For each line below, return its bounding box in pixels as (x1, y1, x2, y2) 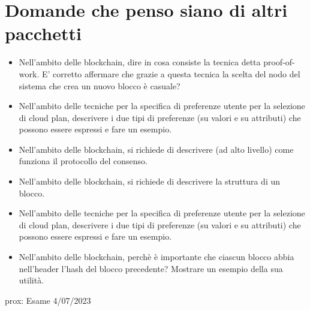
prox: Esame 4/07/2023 (5, 294, 91, 306)
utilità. (19, 274, 44, 286)
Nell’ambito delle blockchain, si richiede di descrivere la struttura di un (19, 175, 281, 188)
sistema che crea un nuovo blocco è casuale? (19, 79, 180, 92)
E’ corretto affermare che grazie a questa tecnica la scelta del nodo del (41, 67, 300, 80)
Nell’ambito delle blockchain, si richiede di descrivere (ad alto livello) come (19, 143, 294, 155)
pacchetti (5, 21, 82, 46)
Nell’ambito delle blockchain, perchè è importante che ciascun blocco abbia (19, 250, 294, 263)
